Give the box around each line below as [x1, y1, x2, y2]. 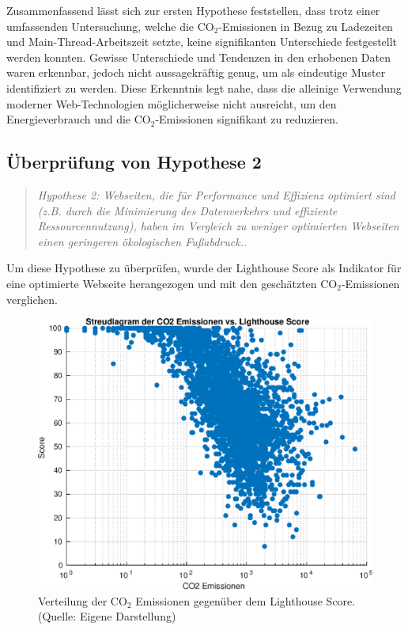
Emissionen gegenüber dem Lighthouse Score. [135, 592, 356, 609]
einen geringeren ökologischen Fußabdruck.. [37, 233, 247, 249]
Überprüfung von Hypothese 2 [6, 150, 262, 174]
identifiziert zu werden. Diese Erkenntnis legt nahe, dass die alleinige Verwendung [6, 79, 402, 96]
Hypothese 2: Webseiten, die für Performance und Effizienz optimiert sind [37, 186, 396, 203]
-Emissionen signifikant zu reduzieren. [155, 111, 338, 127]
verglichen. [6, 290, 58, 307]
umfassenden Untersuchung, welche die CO [6, 17, 214, 34]
